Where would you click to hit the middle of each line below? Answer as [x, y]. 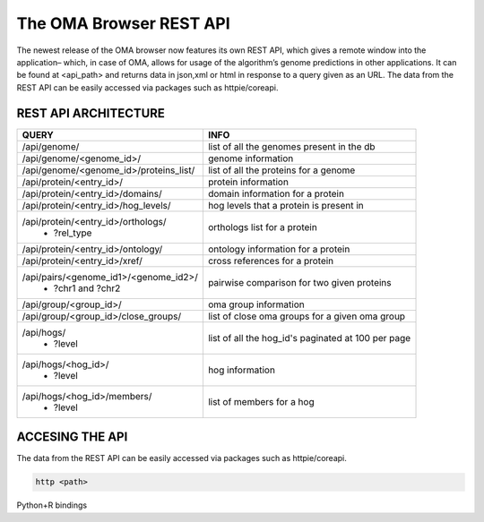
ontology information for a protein [279, 249]
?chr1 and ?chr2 [87, 288]
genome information [251, 158]
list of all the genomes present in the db [291, 146]
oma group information [256, 304]
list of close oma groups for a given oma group [307, 316]
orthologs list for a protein [262, 227]
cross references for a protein [271, 261]
